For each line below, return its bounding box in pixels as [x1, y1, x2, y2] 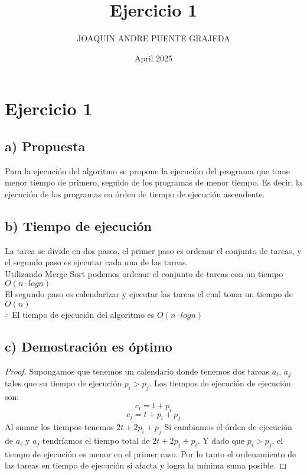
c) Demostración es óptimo [5, 337, 172, 356]
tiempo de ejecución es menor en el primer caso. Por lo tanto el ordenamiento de [5, 447, 296, 460]
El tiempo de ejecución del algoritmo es [11, 308, 155, 321]
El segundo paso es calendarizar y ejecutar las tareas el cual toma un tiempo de [5, 288, 293, 300]
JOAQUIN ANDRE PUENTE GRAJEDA [77, 32, 230, 44]
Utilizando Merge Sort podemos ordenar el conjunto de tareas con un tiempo [5, 267, 283, 279]
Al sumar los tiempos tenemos [5, 421, 114, 433]
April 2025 [134, 51, 173, 64]
